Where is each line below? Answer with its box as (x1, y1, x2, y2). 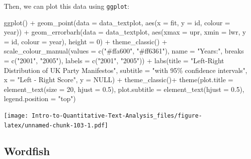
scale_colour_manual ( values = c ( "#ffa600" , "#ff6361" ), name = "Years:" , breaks (4, 46, 244, 56)
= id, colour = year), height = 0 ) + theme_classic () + (4, 36, 167, 46)
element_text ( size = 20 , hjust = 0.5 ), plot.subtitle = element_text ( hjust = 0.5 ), (4, 84, 245, 94)
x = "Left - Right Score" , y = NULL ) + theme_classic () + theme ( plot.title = (4, 74, 234, 85)
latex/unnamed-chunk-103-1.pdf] (4, 122, 108, 129)
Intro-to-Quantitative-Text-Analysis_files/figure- (32, 112, 202, 119)
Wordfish (4, 143, 50, 158)
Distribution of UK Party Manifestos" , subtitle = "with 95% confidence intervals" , (4, 65, 248, 75)
